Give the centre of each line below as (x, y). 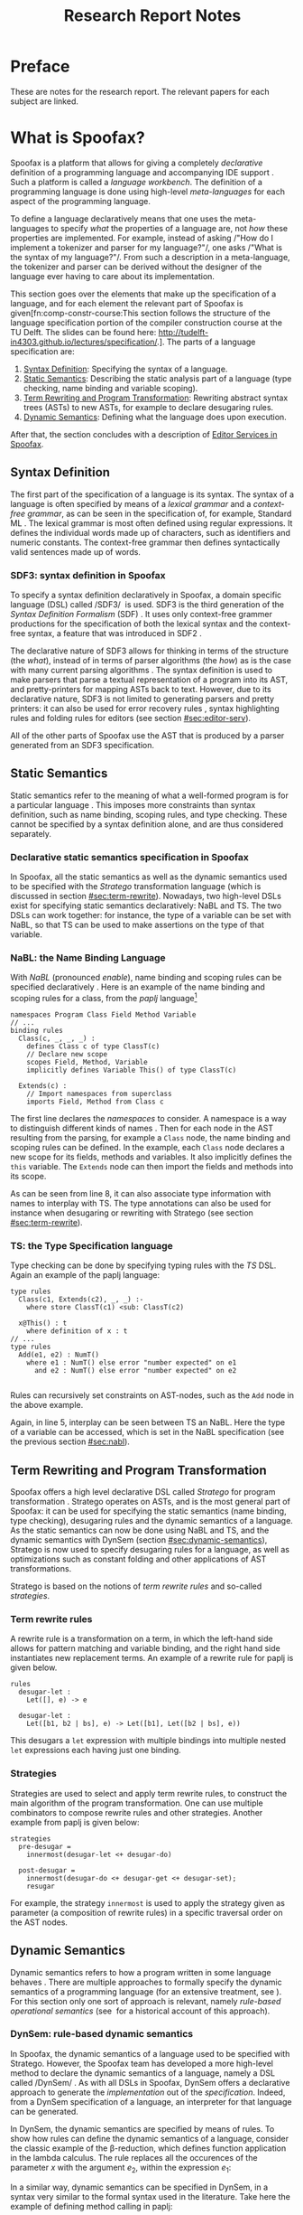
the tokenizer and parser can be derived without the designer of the (136, 267)
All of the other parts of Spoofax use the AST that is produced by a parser (147, 735)
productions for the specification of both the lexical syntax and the (134, 624)
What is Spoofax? (78, 138)
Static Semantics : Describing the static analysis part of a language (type (157, 378)
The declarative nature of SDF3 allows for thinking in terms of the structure (150, 651)
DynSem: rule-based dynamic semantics (101, 2034)
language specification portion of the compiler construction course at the (147, 323)
